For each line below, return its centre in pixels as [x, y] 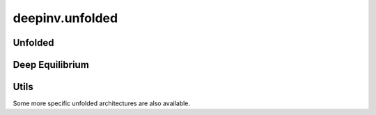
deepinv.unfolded [65, 18]
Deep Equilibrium [51, 65]
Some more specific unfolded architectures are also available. [102, 103]
